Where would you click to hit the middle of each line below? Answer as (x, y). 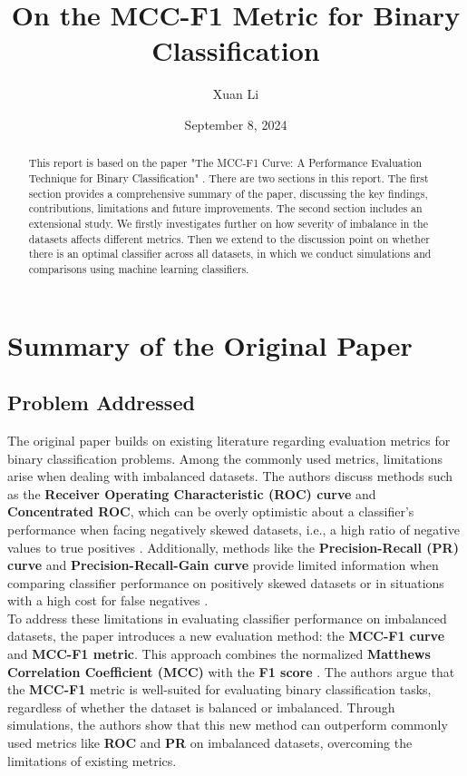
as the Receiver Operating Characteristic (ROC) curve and (192, 493)
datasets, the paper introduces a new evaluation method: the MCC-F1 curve (226, 636)
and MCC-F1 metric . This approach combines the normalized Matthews (219, 654)
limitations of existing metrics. (92, 760)
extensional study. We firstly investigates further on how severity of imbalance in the (228, 223)
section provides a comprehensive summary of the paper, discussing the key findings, (228, 193)
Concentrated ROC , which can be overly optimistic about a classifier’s (211, 511)
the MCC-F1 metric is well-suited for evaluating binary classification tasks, (219, 689)
